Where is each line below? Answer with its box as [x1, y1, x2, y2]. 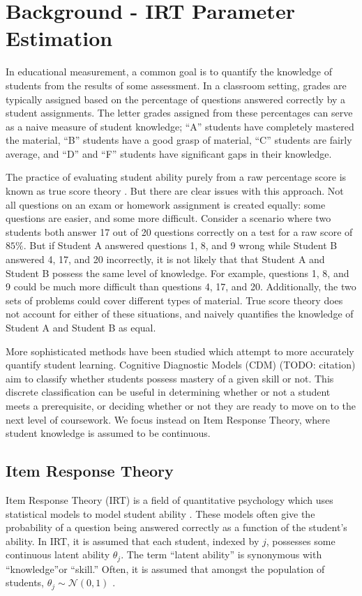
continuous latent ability [6, 547, 110, 562]
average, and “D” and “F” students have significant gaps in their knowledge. [6, 146, 332, 161]
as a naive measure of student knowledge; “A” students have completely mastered [6, 119, 354, 133]
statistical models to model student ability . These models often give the [6, 506, 315, 521]
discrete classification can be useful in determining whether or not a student [6, 385, 331, 399]
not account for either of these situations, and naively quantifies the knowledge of [6, 306, 354, 321]
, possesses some [266, 533, 335, 548]
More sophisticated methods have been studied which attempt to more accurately [6, 343, 354, 358]
